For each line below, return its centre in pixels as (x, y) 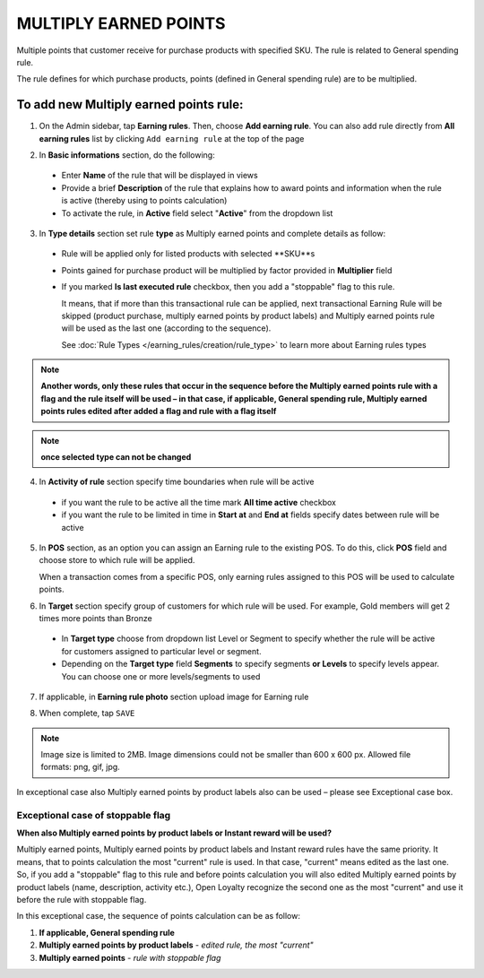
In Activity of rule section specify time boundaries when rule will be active (177, 482)
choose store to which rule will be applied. (117, 560)
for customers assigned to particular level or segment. (161, 651)
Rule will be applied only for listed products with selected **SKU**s (188, 254)
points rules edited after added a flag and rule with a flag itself (159, 411)
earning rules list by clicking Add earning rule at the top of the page (172, 138)
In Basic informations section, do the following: (127, 155)
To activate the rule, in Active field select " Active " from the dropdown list (197, 213)
